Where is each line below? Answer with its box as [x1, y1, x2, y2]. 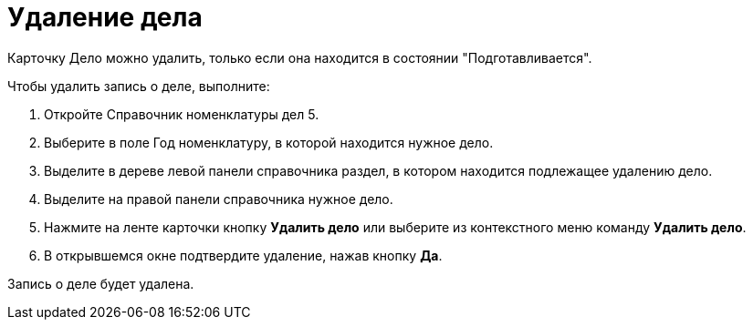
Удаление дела [7, 2, 203, 33]
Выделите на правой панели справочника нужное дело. [44, 190, 393, 207]
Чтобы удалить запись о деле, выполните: [7, 77, 270, 94]
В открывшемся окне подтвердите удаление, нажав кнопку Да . [44, 247, 443, 263]
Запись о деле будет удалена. [7, 275, 194, 291]
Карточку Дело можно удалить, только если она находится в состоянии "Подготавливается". [7, 49, 592, 66]
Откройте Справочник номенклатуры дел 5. [44, 106, 319, 122]
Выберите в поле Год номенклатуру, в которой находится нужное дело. [44, 134, 494, 150]
